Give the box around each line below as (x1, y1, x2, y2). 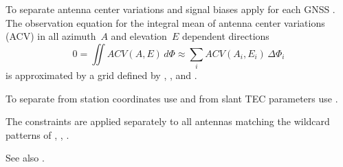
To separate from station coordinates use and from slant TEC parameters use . (5, 91, 338, 105)
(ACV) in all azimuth (5, 29, 96, 43)
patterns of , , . (5, 127, 69, 142)
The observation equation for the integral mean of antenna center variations (5, 15, 325, 30)
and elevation (111, 29, 167, 43)
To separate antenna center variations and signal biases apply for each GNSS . (5, 2, 335, 16)
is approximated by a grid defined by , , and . (5, 68, 197, 82)
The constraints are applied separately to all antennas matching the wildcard (5, 114, 330, 129)
